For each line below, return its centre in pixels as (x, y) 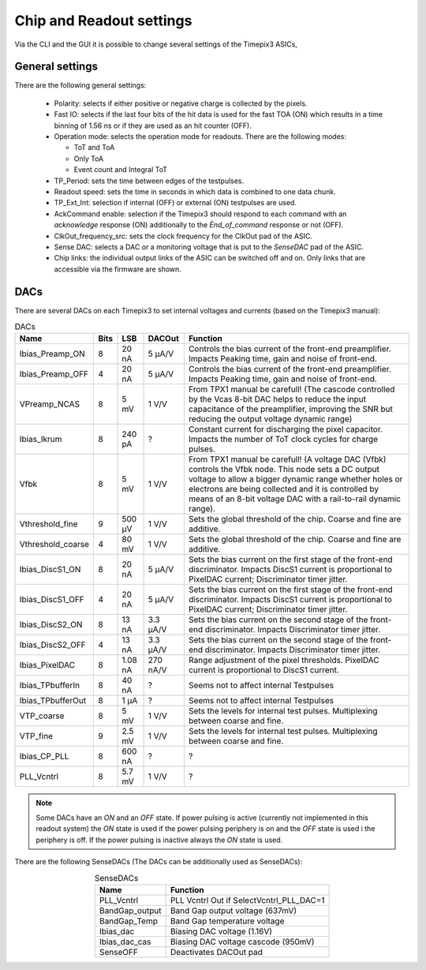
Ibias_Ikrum (41, 440)
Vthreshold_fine (49, 524)
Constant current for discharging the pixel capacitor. (285, 429)
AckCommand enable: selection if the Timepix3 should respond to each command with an (200, 214)
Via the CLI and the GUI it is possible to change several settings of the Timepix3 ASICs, (156, 44)
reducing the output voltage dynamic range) (270, 419)
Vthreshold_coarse (54, 545)
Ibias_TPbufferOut (53, 701)
